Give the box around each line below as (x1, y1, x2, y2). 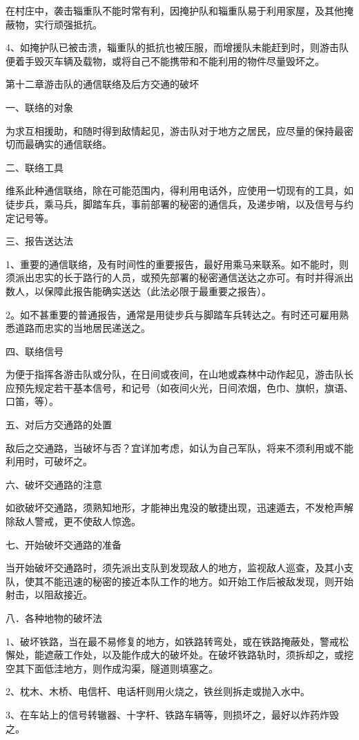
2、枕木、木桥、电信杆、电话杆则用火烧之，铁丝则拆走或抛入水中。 (6, 684, 310, 699)
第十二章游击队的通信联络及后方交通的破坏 (6, 77, 199, 91)
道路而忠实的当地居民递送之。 (14, 321, 151, 335)
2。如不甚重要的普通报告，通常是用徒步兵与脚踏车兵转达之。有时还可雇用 (6, 307, 339, 321)
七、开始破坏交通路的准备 (6, 537, 122, 551)
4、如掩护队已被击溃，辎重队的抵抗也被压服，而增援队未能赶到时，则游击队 (6, 40, 349, 55)
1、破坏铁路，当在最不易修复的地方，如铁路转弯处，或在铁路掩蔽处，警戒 (6, 634, 339, 648)
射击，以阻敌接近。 (6, 587, 93, 602)
